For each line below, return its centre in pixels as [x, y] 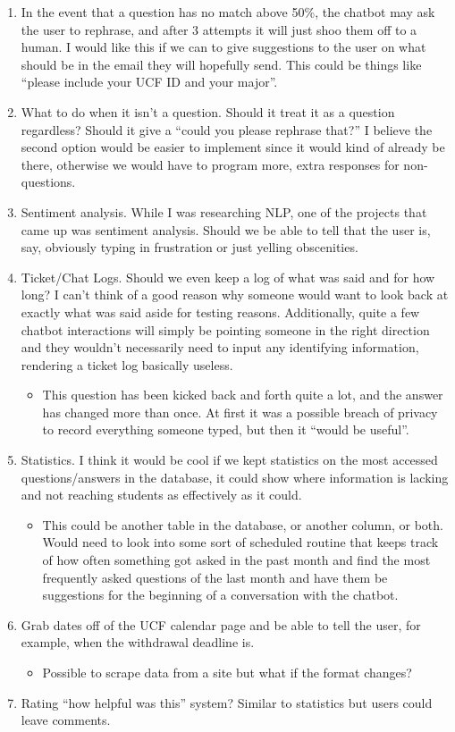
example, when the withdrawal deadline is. [138, 642]
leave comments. [66, 720]
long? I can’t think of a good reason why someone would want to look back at [235, 294]
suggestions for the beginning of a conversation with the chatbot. [220, 595]
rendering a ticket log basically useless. [127, 364]
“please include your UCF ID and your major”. [149, 82]
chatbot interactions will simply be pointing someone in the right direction [225, 329]
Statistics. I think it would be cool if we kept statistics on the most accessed [229, 460]
